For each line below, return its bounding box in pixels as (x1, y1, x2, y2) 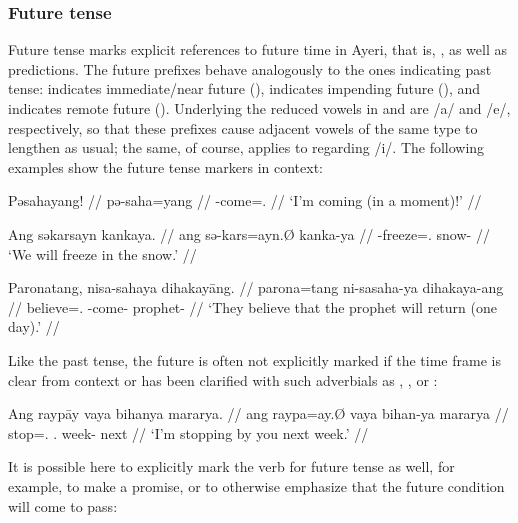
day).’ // (8, 316, 60, 337)
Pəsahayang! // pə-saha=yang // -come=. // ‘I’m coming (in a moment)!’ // (8, 190, 482, 211)
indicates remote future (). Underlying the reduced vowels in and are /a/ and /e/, (8, 98, 511, 118)
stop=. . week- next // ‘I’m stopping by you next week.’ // (8, 422, 369, 443)
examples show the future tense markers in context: (8, 156, 323, 177)
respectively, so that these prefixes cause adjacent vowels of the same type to (8, 117, 478, 138)
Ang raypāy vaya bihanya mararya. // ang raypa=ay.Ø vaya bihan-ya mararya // (8, 403, 509, 424)
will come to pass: (8, 495, 118, 516)
